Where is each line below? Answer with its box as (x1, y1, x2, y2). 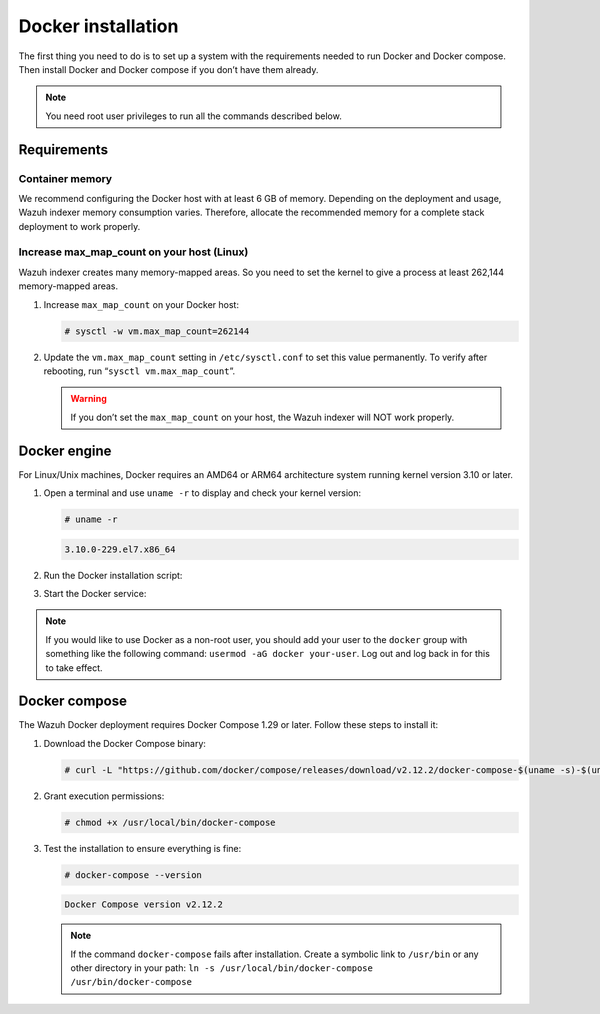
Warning (70, 393, 107, 405)
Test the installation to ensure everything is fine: (43, 842, 242, 854)
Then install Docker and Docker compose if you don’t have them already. (18, 63, 319, 75)
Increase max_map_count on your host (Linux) (18, 245, 249, 259)
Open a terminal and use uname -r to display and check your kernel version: (43, 487, 362, 499)
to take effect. (45, 661, 104, 674)
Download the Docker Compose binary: (43, 737, 207, 749)
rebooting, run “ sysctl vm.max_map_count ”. (43, 365, 235, 377)
